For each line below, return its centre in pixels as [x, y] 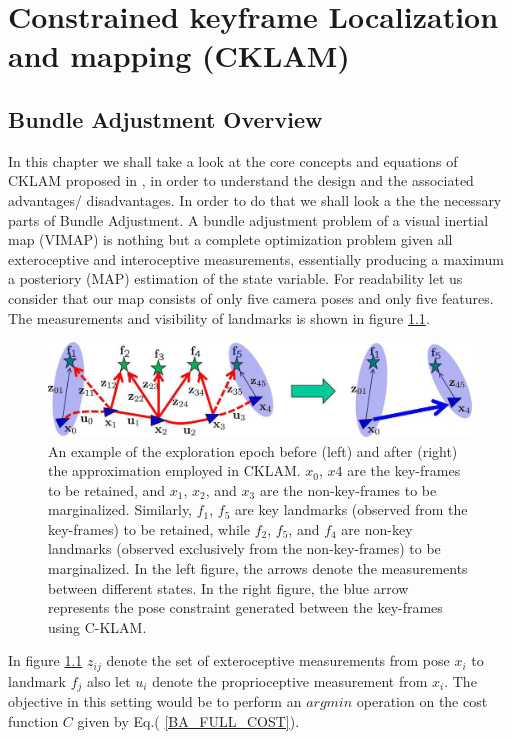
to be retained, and [107, 489]
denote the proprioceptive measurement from [290, 680]
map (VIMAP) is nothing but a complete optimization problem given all [230, 239]
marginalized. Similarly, [120, 509]
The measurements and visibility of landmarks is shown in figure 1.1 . [219, 317]
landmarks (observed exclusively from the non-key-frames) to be [244, 548]
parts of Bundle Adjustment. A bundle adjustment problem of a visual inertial [248, 219]
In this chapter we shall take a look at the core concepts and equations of [233, 160]
